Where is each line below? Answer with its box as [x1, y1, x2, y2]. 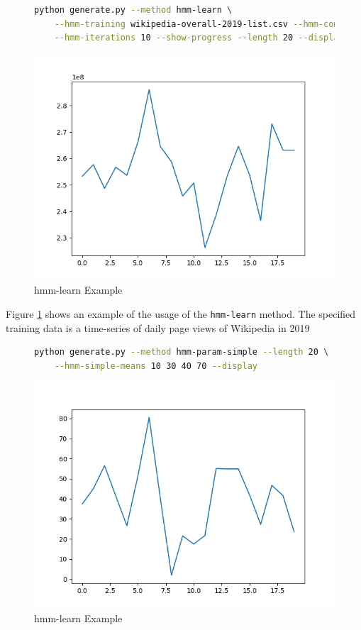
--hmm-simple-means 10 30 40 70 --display [54, 360, 258, 371]
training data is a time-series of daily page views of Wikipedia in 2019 [6, 320, 310, 335]
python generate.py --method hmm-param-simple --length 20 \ [34, 347, 329, 358]
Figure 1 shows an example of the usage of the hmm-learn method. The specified [6, 306, 356, 321]
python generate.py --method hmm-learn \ [34, 5, 233, 15]
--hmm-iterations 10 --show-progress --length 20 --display [54, 33, 344, 43]
